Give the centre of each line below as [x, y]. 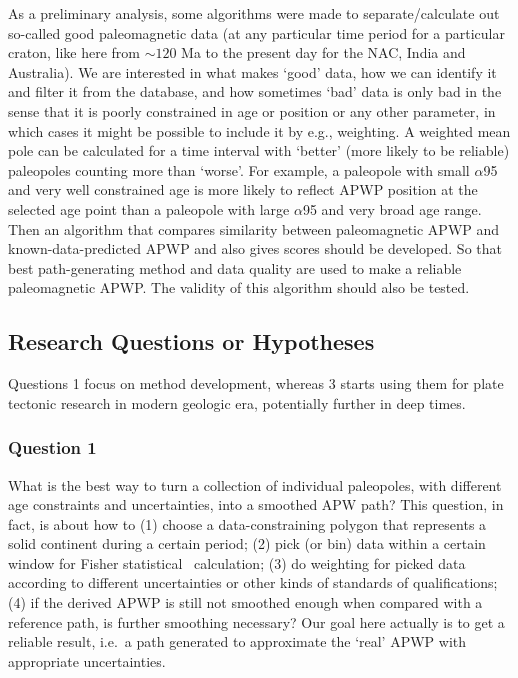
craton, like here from [74, 52]
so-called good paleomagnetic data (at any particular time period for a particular [256, 32]
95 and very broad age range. [392, 208]
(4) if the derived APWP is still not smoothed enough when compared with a [245, 602]
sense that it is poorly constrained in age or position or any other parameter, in [252, 110]
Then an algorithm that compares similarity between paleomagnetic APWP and [254, 228]
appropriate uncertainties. [87, 660]
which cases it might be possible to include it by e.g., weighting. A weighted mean [259, 130]
